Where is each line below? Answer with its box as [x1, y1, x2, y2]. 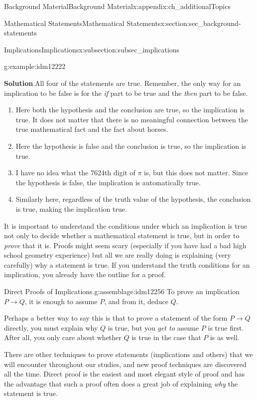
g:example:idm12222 [4, 61, 66, 71]
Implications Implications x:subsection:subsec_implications [4, 44, 180, 54]
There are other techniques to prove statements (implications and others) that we [4, 349, 253, 360]
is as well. [210, 332, 240, 343]
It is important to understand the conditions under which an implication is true [4, 220, 248, 231]
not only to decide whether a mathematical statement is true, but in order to [4, 230, 240, 241]
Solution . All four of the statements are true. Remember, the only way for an [4, 77, 241, 88]
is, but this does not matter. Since [144, 167, 249, 178]
